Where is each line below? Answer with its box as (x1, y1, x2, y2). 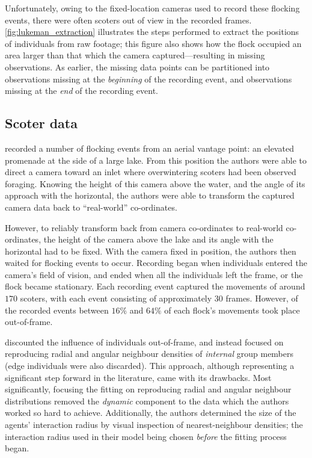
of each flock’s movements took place (164, 303, 300, 316)
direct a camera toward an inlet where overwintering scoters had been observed (5, 166, 296, 178)
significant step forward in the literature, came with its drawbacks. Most (5, 371, 272, 383)
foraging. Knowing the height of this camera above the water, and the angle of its (5, 177, 305, 190)
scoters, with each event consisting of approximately (20, 292, 212, 305)
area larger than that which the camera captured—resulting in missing (5, 49, 265, 61)
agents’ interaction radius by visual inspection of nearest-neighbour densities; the (5, 418, 303, 431)
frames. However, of (225, 292, 298, 305)
